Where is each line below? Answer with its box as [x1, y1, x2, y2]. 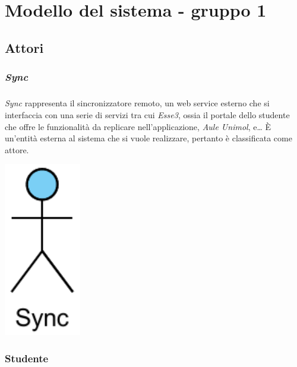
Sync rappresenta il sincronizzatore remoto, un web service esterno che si [5, 97, 270, 109]
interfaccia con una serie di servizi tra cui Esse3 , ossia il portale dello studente [5, 108, 290, 121]
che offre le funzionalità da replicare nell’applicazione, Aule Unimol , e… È [5, 120, 271, 132]
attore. [5, 143, 29, 156]
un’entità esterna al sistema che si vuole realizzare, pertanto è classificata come [5, 132, 292, 144]
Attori [5, 38, 44, 56]
